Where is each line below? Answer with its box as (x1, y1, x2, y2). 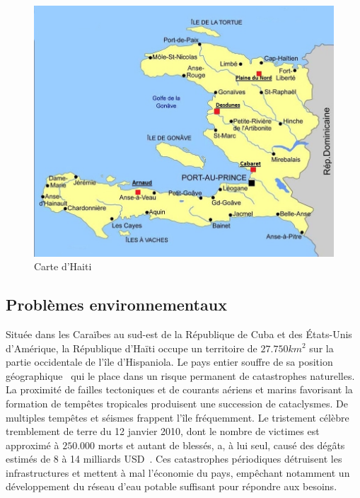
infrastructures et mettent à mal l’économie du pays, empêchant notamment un (6, 465, 350, 480)
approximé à (6, 437, 59, 452)
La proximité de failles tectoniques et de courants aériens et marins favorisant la (6, 382, 353, 397)
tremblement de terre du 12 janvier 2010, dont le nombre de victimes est (6, 424, 320, 439)
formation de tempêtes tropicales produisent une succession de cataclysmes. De (6, 395, 348, 410)
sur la (309, 340, 334, 355)
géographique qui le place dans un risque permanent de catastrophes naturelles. (6, 368, 355, 383)
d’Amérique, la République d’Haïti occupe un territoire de (6, 340, 257, 355)
